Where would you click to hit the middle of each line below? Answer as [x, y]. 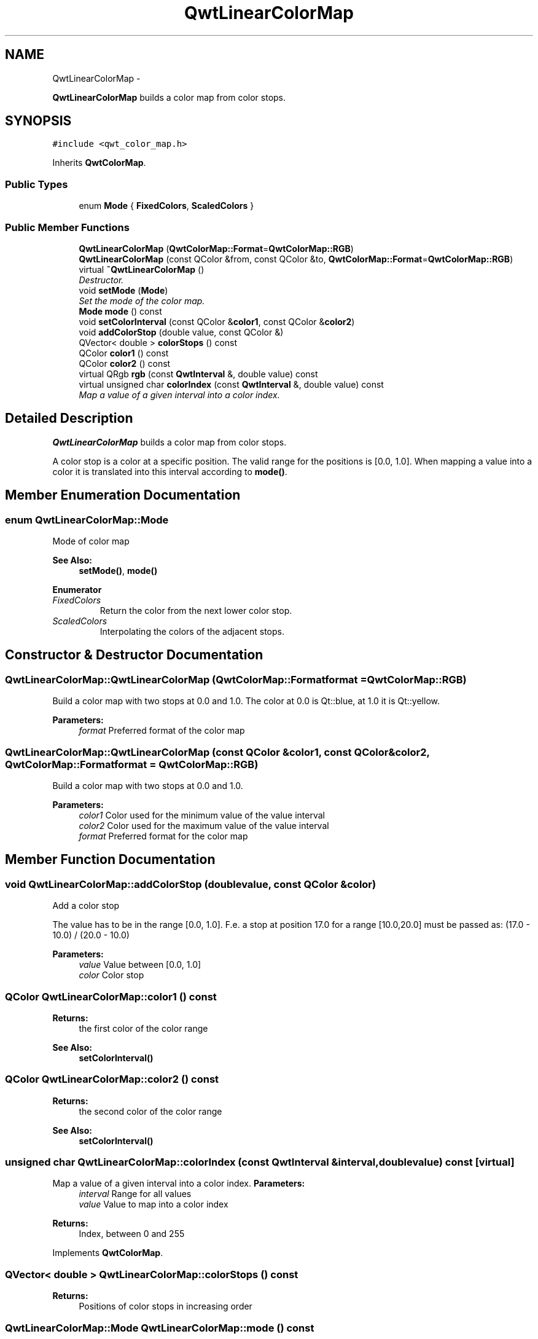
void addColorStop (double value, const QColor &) [181, 332]
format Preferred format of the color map [162, 731]
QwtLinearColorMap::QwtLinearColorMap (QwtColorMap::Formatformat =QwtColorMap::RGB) [236, 679]
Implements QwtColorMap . [108, 1253]
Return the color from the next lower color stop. [196, 611]
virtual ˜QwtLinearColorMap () [142, 269]
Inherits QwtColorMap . [99, 163]
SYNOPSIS [38, 121]
